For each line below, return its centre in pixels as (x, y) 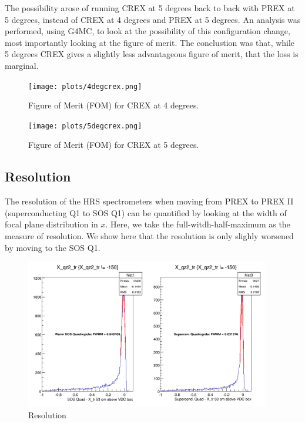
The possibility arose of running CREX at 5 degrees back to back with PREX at (150, 8)
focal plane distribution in (51, 224)
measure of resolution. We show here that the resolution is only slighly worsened (149, 236)
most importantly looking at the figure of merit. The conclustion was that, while (150, 42)
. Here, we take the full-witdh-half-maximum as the (198, 224)
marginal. (22, 65)
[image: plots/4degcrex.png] (85, 86)
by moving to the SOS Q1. (53, 247)
